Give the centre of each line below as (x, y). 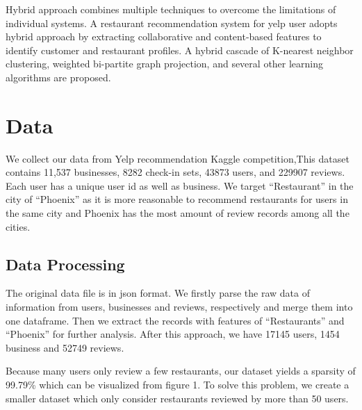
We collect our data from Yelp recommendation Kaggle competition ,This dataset (178, 158)
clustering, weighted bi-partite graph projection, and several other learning (165, 64)
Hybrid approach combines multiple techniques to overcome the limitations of (171, 9)
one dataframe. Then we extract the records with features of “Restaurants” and (175, 320)
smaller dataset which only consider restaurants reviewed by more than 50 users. (177, 398)
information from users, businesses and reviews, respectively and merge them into (179, 307)
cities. (18, 226)
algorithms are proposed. (58, 77)
